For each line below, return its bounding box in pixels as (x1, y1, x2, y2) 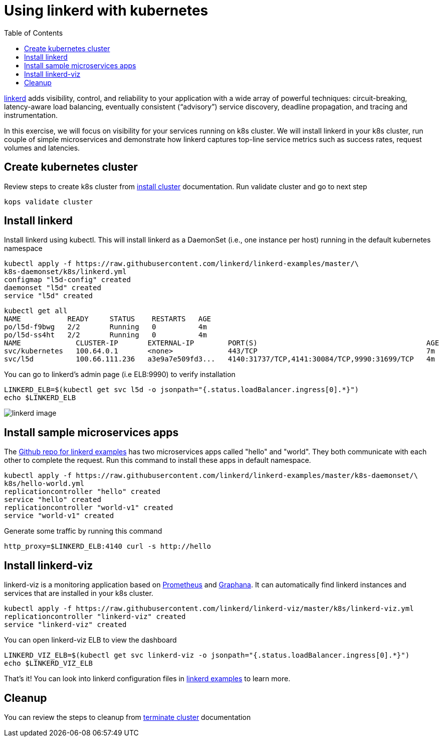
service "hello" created (4, 496, 101, 504)
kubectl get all (4, 307, 68, 315)
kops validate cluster (4, 197, 93, 206)
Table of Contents (4, 28, 63, 37)
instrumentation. (4, 110, 58, 119)
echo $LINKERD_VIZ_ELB (4, 659, 93, 668)
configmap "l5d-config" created (4, 276, 131, 284)
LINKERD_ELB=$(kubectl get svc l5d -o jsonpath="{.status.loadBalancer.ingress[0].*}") (4, 386, 359, 394)
